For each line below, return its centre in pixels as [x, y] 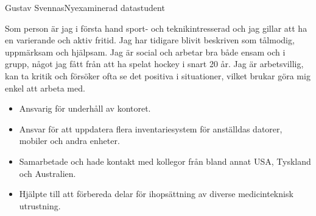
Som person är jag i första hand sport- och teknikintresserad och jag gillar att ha [156, 28]
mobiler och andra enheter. [69, 141]
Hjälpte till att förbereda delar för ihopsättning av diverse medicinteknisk [156, 194]
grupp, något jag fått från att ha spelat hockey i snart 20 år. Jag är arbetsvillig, [154, 64]
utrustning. [40, 205]
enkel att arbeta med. [45, 88]
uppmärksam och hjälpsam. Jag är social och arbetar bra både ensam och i [145, 52]
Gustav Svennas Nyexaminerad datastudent [85, 7]
